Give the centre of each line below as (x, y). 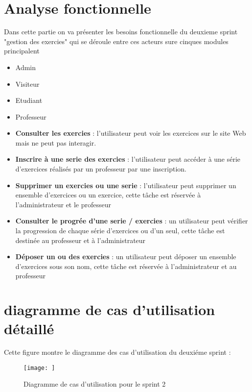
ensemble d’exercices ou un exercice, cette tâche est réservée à (108, 195)
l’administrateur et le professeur (63, 204)
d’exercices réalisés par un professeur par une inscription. (101, 169)
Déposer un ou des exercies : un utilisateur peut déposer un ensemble (126, 257)
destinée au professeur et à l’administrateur (80, 240)
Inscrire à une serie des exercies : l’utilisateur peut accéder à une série (128, 159)
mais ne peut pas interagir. (56, 142)
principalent (22, 51)
